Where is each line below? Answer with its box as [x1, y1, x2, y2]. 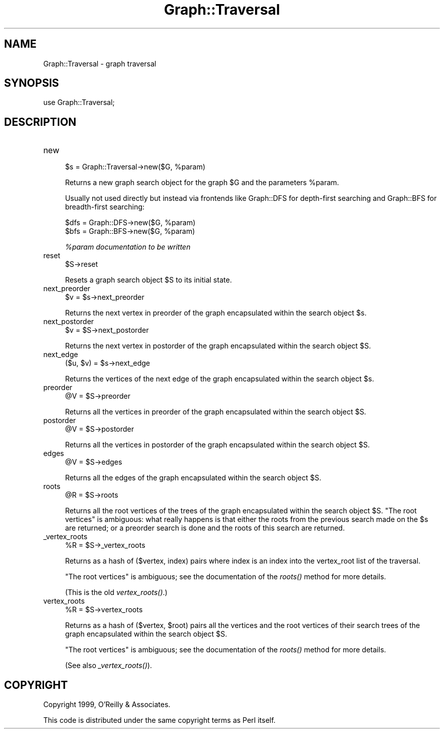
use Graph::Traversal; [43, 98, 115, 107]
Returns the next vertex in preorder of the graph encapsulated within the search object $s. [65, 308, 367, 318]
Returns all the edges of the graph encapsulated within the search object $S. [65, 473, 321, 482]
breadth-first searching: [65, 202, 145, 212]
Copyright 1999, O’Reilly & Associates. [43, 700, 171, 709]
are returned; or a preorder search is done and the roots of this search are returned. [65, 523, 345, 533]
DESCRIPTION [4, 115, 77, 128]
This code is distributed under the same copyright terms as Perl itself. [43, 716, 276, 725]
